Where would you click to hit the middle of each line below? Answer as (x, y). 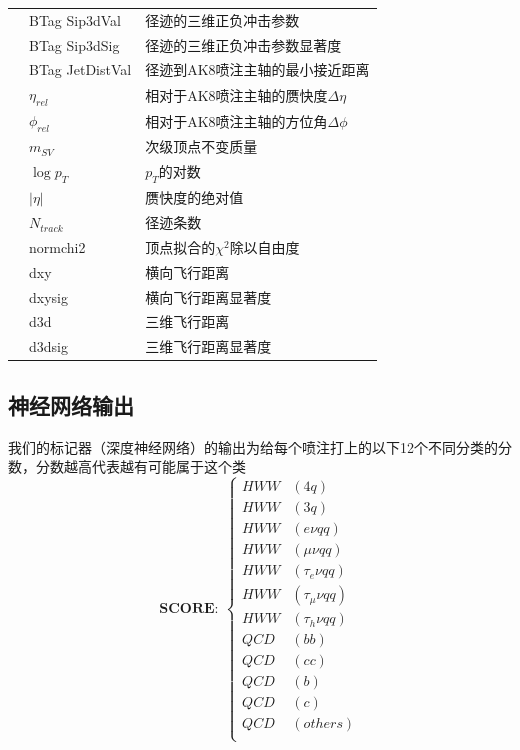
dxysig (48, 296)
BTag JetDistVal (80, 69)
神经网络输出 (71, 404)
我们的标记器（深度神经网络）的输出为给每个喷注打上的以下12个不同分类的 (253, 446)
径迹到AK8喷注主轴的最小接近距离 (257, 69)
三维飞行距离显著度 (208, 346)
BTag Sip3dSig (74, 44)
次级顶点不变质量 (201, 146)
